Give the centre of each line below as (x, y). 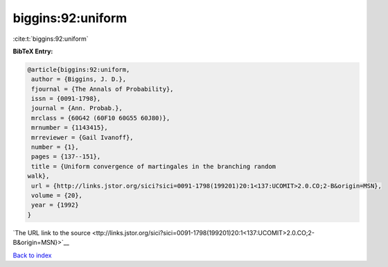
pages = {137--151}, (66, 157)
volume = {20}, (57, 195)
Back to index (32, 255)
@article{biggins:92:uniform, (79, 70)
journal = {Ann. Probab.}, (77, 108)
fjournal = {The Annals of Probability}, (103, 89)
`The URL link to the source (52, 232)
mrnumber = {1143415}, (70, 128)
